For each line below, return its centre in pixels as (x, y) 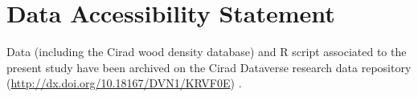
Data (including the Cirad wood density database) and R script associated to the (207, 52)
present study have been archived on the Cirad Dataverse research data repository (209, 67)
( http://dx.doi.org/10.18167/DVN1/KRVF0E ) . (124, 83)
